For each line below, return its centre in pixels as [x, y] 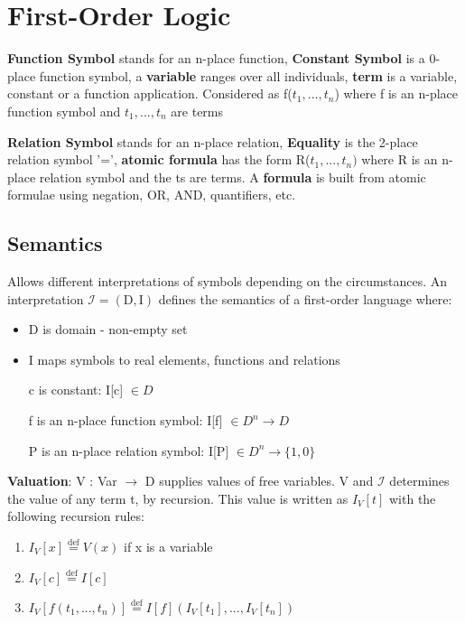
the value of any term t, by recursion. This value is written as [178, 498]
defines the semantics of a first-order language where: [305, 298]
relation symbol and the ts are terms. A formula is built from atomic [232, 177]
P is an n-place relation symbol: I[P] [129, 450]
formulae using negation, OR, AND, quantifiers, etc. [152, 195]
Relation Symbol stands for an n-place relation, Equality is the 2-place [213, 141]
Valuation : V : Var [62, 481]
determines [419, 481]
